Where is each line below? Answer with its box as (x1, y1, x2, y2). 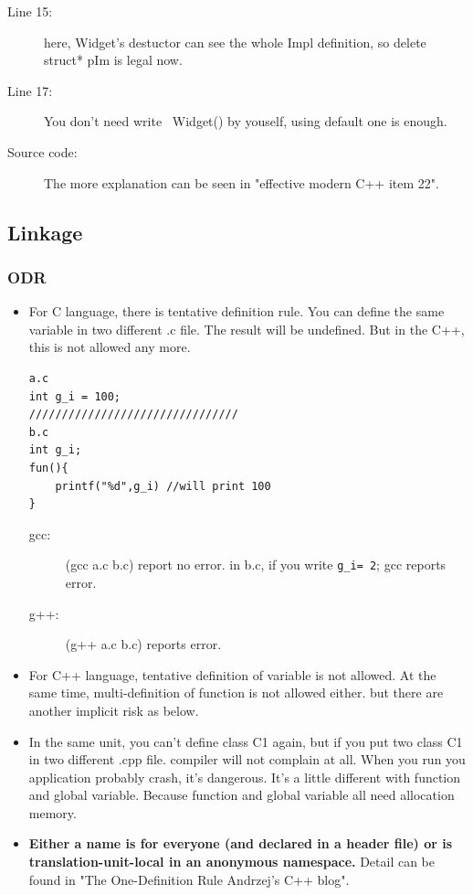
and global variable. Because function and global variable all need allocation (28, 785, 455, 804)
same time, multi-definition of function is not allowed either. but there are (28, 683, 444, 702)
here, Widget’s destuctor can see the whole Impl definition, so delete (44, 32, 426, 51)
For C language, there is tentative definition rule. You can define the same (28, 302, 445, 321)
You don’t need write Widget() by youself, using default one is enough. (44, 112, 447, 131)
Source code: (7, 142, 78, 161)
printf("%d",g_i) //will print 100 (55, 479, 271, 493)
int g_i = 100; (28, 389, 121, 403)
